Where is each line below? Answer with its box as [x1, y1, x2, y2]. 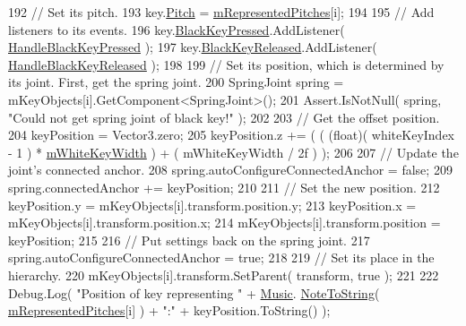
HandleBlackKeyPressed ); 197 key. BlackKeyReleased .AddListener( [8, 38, 377, 56]
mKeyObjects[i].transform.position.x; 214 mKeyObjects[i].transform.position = [8, 213, 441, 232]
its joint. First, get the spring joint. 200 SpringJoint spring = [8, 73, 344, 91]
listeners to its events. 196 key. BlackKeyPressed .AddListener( [8, 20, 345, 39]
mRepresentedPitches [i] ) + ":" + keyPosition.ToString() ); [8, 301, 331, 320]
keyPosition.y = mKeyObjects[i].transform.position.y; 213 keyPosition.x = [8, 195, 417, 214]
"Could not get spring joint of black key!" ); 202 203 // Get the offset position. [8, 107, 440, 126]
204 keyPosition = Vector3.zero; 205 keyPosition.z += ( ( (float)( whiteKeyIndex [8, 125, 455, 144]
